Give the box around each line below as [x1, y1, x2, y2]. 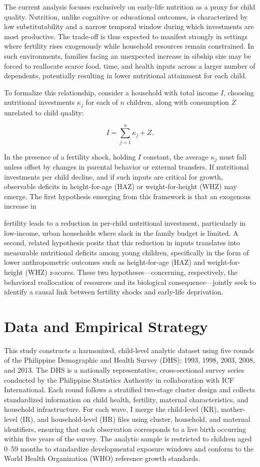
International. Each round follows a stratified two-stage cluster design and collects [4, 384, 255, 395]
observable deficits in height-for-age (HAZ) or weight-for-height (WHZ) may [4, 181, 237, 192]
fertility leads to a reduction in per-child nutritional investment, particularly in [4, 217, 246, 228]
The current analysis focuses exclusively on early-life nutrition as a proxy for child [4, 2, 255, 12]
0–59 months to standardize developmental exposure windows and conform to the [4, 443, 253, 453]
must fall [219, 151, 246, 162]
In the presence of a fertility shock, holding [4, 151, 136, 162]
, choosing [223, 87, 254, 97]
